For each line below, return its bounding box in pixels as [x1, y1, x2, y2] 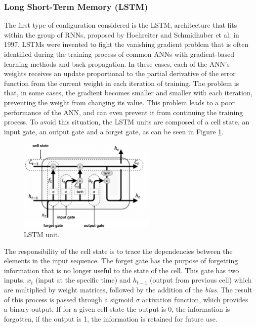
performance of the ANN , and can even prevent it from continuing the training [4, 107, 243, 117]
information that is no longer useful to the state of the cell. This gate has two [4, 265, 239, 275]
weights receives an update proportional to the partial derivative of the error [4, 68, 236, 79]
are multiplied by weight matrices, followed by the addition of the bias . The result [4, 285, 252, 295]
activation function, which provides [142, 294, 248, 304]
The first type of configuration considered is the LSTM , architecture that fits [4, 20, 237, 30]
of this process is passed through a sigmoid [4, 294, 133, 304]
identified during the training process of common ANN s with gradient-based [4, 49, 234, 59]
